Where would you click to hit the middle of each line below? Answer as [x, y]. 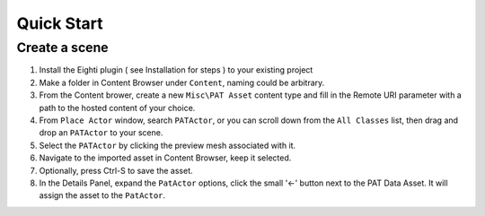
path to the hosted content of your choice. [117, 108]
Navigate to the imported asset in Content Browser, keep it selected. [165, 158]
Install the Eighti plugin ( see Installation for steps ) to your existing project [176, 70]
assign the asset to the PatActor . [102, 195]
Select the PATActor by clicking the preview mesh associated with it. [168, 145]
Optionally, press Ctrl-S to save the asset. [116, 170]
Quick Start [60, 23]
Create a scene [62, 48]
